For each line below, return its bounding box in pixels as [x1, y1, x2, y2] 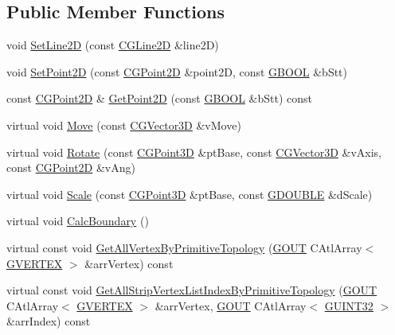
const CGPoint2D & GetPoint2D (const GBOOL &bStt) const [6, 90, 313, 107]
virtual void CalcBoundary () [6, 212, 149, 229]
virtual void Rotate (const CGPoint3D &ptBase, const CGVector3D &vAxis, [6, 143, 381, 160]
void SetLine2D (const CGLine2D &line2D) [6, 37, 219, 53]
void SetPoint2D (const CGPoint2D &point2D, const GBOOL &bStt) [6, 63, 348, 80]
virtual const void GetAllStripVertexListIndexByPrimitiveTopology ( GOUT [6, 282, 377, 298]
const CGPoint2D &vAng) [6, 159, 135, 176]
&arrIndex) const [6, 313, 91, 329]
